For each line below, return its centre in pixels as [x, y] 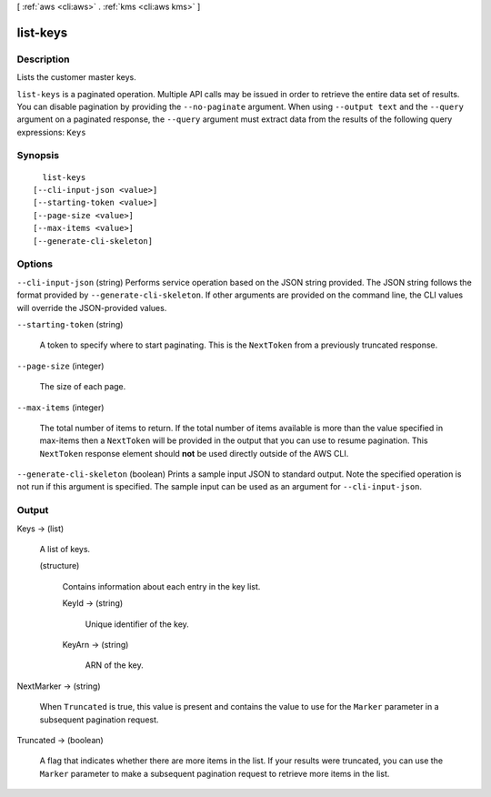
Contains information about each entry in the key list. [161, 586]
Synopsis [38, 156]
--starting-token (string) [70, 324]
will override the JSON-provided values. [92, 308]
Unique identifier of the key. [137, 624]
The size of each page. [83, 387]
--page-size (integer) [60, 366]
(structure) [60, 566]
